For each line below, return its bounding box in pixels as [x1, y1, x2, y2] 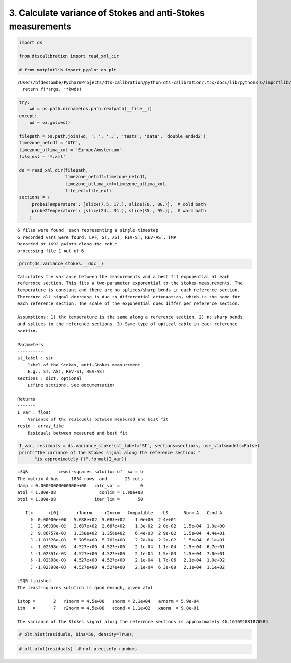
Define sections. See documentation [27, 382, 115, 388]
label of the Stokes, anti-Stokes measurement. [27, 362, 143, 367]
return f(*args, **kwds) [22, 87, 82, 92]
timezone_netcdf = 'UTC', [19, 140, 81, 146]
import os [19, 39, 43, 45]
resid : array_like [17, 423, 64, 429]
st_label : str [17, 355, 54, 361]
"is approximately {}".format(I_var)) [34, 456, 127, 462]
